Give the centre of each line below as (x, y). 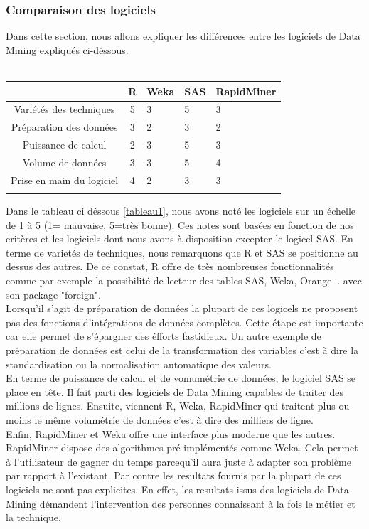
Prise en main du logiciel (65, 180)
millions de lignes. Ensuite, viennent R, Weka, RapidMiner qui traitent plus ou (178, 406)
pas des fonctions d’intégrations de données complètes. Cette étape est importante (184, 322)
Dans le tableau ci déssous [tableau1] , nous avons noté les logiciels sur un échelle (181, 211)
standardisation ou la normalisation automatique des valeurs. (139, 364)
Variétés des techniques (64, 109)
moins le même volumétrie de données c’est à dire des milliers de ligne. (160, 419)
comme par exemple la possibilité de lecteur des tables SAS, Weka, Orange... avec (184, 280)
